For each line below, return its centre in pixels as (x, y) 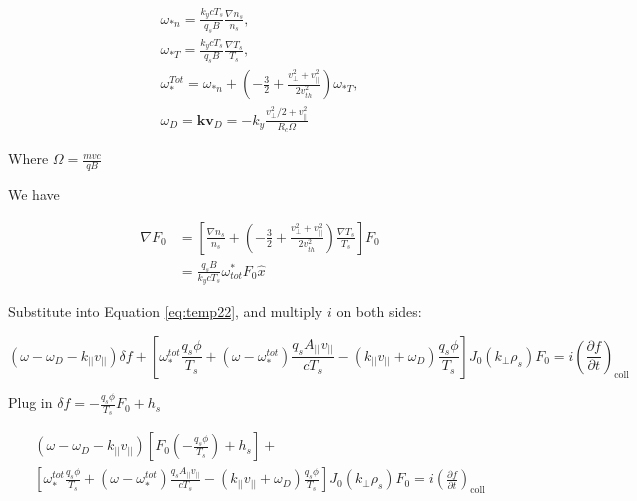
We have (34, 194)
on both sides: (379, 311)
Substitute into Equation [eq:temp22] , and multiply (165, 311)
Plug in (30, 402)
